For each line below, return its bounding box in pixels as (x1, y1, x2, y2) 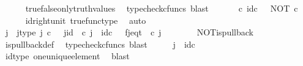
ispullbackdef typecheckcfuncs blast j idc (5, 37, 195, 50)
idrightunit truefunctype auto (25, 13, 146, 26)
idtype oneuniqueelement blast (5, 50, 130, 62)
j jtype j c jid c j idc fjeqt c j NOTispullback (5, 26, 253, 38)
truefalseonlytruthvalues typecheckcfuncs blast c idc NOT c (25, 2, 298, 14)
